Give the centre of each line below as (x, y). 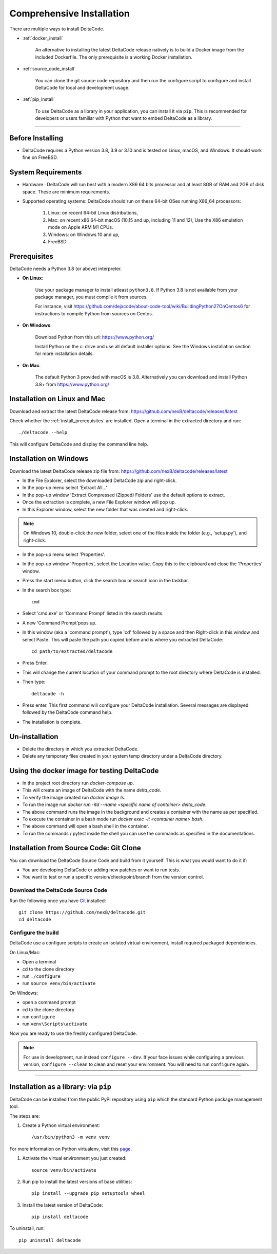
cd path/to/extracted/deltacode (72, 651)
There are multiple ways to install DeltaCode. (57, 29)
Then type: (34, 682)
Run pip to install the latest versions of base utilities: (77, 1181)
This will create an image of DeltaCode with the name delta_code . (92, 790)
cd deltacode (35, 920)
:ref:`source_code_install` (49, 69)
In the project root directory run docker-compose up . (78, 783)
